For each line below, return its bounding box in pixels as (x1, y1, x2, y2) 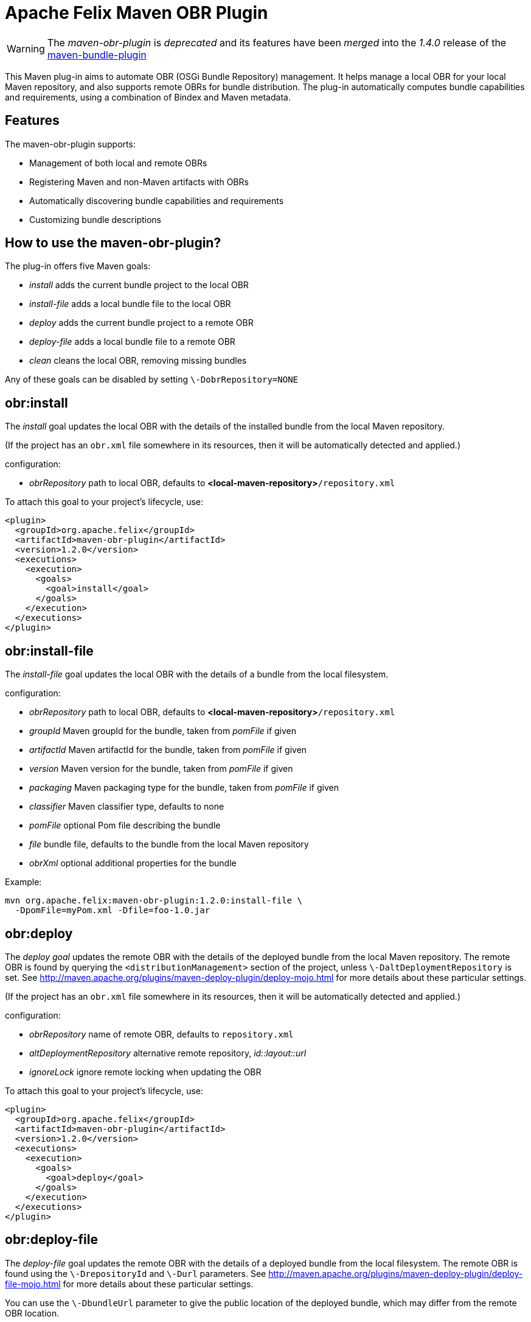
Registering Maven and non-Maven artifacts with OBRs (29, 176, 249, 187)
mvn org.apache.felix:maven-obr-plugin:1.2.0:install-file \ (5, 896, 302, 906)
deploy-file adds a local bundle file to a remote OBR (29, 336, 235, 347)
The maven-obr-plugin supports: (5, 138, 136, 149)
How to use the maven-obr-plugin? (5, 235, 221, 251)
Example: (5, 877, 42, 888)
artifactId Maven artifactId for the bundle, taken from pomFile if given (29, 744, 307, 755)
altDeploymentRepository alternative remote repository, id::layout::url (29, 1047, 307, 1058)
